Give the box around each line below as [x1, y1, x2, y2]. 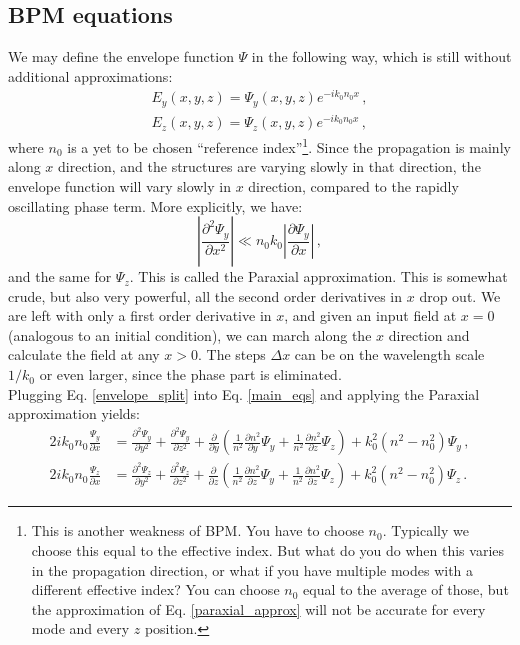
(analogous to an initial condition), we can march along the [8, 324, 372, 345]
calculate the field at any [8, 344, 160, 365]
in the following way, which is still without [251, 46, 512, 67]
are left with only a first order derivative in [8, 305, 272, 326]
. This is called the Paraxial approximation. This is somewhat [129, 266, 508, 287]
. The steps [198, 344, 266, 365]
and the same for [8, 266, 112, 287]
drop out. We [419, 285, 501, 306]
